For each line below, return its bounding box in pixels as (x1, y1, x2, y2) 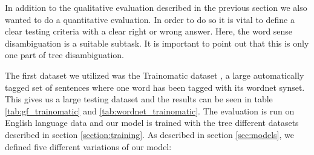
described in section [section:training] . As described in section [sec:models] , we (5, 128, 294, 140)
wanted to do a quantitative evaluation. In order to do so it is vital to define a (5, 13, 295, 25)
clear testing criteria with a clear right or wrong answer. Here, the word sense (5, 25, 293, 38)
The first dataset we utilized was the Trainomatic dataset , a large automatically (5, 68, 304, 81)
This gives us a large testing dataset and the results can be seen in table (5, 93, 273, 105)
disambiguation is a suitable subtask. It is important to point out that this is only (5, 36, 309, 49)
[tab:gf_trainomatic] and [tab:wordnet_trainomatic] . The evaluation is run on (5, 104, 295, 117)
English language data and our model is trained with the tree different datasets (5, 116, 299, 129)
